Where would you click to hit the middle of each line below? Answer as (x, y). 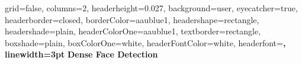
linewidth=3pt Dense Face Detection (81, 54)
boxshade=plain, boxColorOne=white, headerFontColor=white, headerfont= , (145, 42)
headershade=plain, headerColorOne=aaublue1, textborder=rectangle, (133, 31)
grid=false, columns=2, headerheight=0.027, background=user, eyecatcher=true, (151, 8)
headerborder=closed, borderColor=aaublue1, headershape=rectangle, (132, 19)
